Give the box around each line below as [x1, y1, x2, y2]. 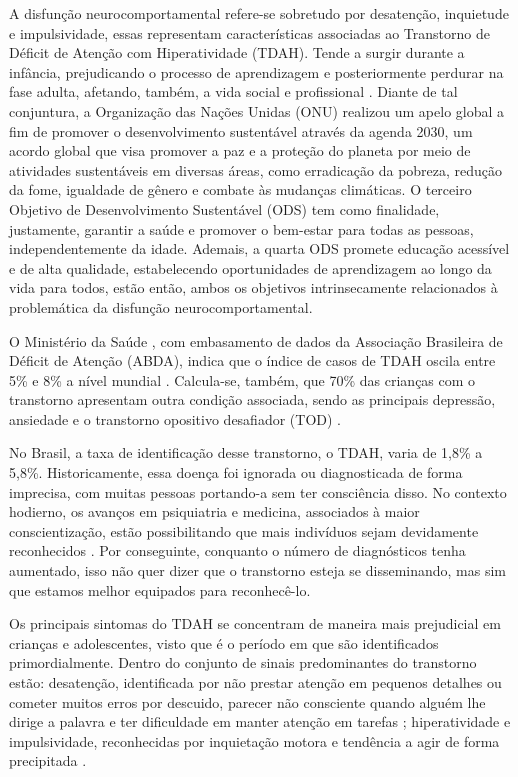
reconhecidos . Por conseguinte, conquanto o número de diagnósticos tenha [9, 540, 466, 561]
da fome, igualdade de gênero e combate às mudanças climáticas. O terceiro [9, 179, 472, 200]
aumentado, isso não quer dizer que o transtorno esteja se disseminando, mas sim [9, 560, 507, 581]
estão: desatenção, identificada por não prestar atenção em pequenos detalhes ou [9, 672, 502, 692]
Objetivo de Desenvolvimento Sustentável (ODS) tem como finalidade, [9, 198, 440, 219]
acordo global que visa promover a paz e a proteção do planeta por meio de [9, 140, 471, 161]
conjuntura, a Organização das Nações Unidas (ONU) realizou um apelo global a [9, 100, 505, 121]
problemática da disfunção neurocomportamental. [9, 296, 313, 317]
